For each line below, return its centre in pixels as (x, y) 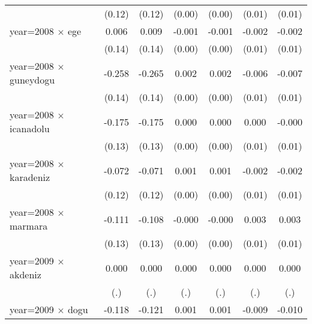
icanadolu (30, 128)
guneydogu (32, 80)
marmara (29, 226)
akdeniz (25, 274)
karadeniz (30, 177)
